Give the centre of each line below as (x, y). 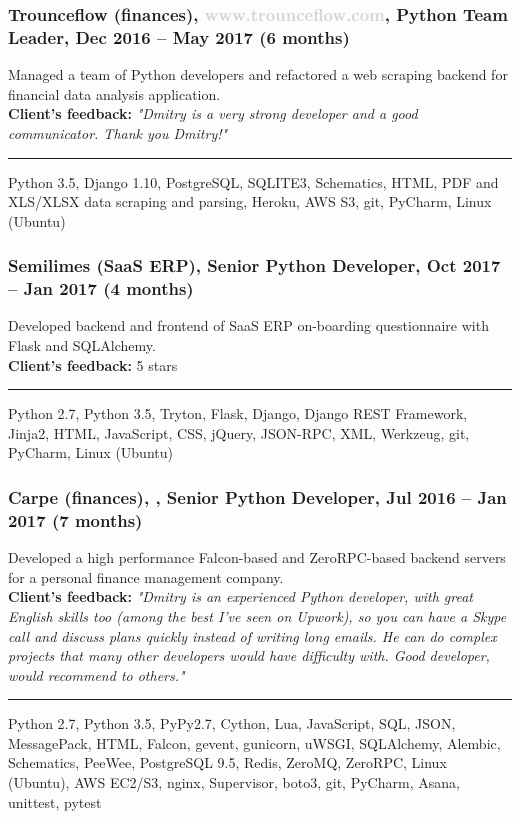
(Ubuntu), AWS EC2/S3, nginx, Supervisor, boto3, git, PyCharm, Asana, (234, 782)
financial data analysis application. (114, 93)
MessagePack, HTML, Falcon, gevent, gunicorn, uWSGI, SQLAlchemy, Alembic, (254, 742)
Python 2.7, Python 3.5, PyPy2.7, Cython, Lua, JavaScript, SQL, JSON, (232, 723)
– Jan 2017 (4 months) (101, 288)
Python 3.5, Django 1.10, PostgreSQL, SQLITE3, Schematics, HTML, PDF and (253, 181)
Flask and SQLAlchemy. (82, 345)
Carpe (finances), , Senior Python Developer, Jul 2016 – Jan (257, 496)
